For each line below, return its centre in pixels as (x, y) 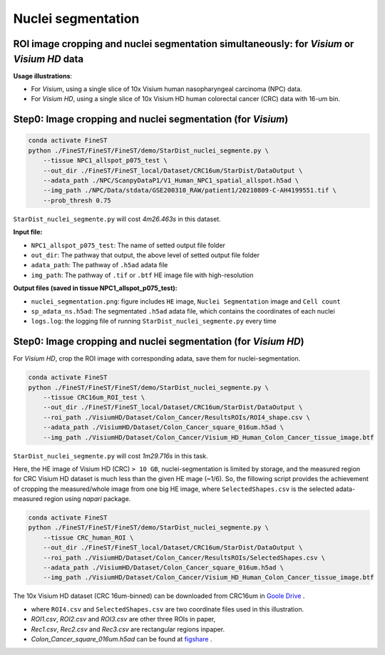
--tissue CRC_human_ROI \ (88, 537)
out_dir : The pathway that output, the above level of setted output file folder (145, 255)
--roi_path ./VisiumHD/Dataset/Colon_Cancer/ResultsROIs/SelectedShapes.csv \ (184, 557)
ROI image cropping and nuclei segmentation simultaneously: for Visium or (184, 44)
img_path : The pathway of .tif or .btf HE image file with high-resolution (142, 275)
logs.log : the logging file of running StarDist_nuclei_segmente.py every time (154, 321)
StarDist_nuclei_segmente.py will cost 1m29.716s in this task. (111, 455)
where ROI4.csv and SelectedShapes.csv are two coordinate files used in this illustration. (168, 609)
